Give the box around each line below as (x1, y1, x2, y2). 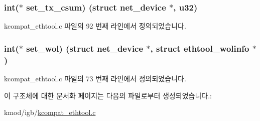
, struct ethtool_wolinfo (150, 42, 249, 54)
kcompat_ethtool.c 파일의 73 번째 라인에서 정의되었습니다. (4, 73, 186, 83)
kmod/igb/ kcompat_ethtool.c (4, 107, 96, 117)
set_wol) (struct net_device (26, 42, 144, 54)
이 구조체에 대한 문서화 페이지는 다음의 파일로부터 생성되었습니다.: (4, 90, 212, 100)
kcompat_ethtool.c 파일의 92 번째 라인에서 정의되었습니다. (4, 21, 186, 31)
